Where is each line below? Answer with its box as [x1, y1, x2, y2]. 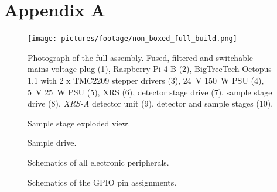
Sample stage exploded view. [28, 116, 131, 129]
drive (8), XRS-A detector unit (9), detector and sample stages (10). [28, 97, 273, 109]
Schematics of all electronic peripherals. [28, 156, 169, 168]
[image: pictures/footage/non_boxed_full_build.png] [28, 35, 237, 43]
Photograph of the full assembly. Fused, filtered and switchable [28, 51, 254, 63]
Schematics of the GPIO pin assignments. [28, 176, 177, 188]
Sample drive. [28, 136, 77, 149]
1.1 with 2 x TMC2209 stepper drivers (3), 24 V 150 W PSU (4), [28, 74, 264, 86]
